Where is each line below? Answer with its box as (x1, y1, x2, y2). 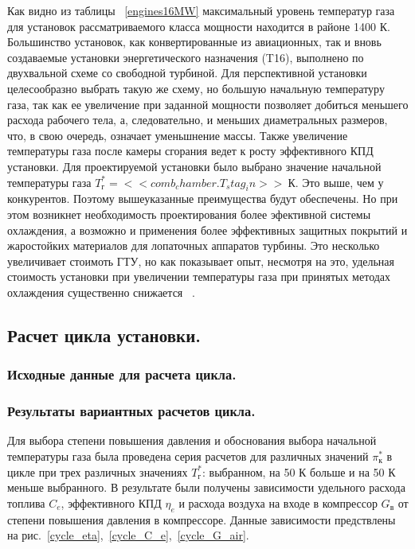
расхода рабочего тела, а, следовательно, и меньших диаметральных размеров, (7, 111, 388, 128)
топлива (7, 494, 45, 511)
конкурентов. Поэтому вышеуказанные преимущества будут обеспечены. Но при (7, 190, 398, 207)
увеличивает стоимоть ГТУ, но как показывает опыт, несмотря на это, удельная (7, 252, 395, 269)
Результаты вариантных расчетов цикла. (7, 401, 256, 421)
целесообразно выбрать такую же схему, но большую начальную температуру (7, 80, 385, 96)
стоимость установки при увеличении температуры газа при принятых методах (7, 268, 391, 285)
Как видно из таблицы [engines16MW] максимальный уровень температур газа (7, 2, 395, 18)
